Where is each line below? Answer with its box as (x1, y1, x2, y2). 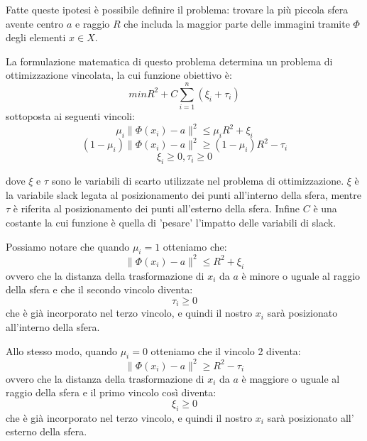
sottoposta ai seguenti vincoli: (6, 109, 135, 124)
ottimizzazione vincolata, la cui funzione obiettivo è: (6, 67, 232, 82)
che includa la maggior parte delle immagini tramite (124, 16, 350, 31)
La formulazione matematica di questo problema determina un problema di (6, 53, 333, 68)
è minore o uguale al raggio (241, 268, 361, 283)
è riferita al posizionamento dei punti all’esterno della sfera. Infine (13, 201, 300, 216)
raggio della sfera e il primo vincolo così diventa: (6, 385, 217, 400)
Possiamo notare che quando (6, 239, 130, 254)
